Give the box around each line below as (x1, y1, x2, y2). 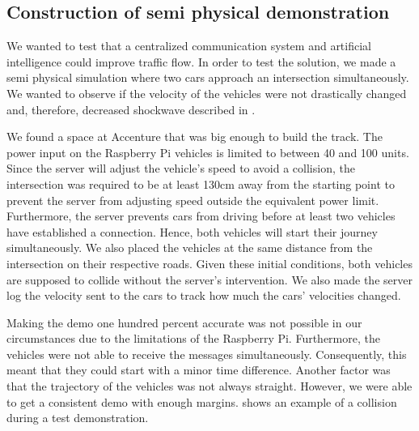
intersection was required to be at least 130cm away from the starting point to (6, 175, 395, 192)
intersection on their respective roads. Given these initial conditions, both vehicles (6, 254, 413, 271)
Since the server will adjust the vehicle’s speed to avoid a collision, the (6, 160, 355, 177)
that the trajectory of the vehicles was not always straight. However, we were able (6, 378, 413, 395)
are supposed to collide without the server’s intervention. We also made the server (6, 271, 413, 288)
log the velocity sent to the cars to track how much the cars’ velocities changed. (6, 287, 401, 304)
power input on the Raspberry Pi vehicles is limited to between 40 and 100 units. (6, 143, 409, 160)
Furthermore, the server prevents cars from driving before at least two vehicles (6, 207, 396, 224)
